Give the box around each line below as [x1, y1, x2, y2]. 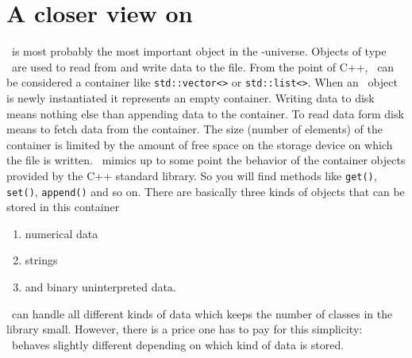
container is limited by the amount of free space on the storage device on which [6, 136, 393, 152]
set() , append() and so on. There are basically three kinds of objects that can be [6, 183, 405, 199]
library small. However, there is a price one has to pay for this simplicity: [6, 321, 363, 337]
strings [25, 252, 58, 268]
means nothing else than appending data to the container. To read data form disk [6, 105, 404, 121]
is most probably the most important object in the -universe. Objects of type [11, 43, 387, 60]
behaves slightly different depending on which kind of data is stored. [11, 336, 345, 352]
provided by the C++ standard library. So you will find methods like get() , [6, 167, 377, 183]
